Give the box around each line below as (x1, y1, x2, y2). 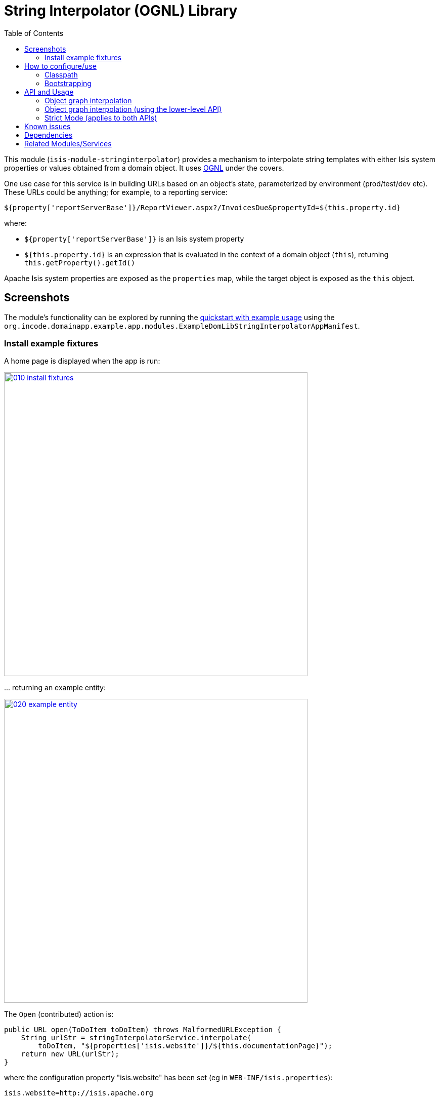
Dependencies (24, 130, 73, 139)
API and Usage (24, 87, 74, 96)
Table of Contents (4, 28, 64, 37)
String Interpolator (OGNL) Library (4, 2, 238, 19)
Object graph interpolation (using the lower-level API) (45, 104, 222, 113)
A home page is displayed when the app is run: (4, 357, 160, 366)
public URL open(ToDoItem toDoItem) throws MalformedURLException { (4, 1026, 281, 1034)
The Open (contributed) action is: (4, 1010, 114, 1019)
